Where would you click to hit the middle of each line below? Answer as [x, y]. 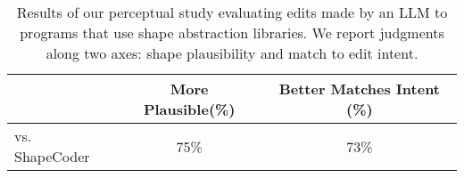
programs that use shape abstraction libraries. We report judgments [232, 32]
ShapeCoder [52, 156]
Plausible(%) [189, 109]
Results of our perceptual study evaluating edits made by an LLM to [232, 12]
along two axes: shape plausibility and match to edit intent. [232, 53]
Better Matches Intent [360, 89]
